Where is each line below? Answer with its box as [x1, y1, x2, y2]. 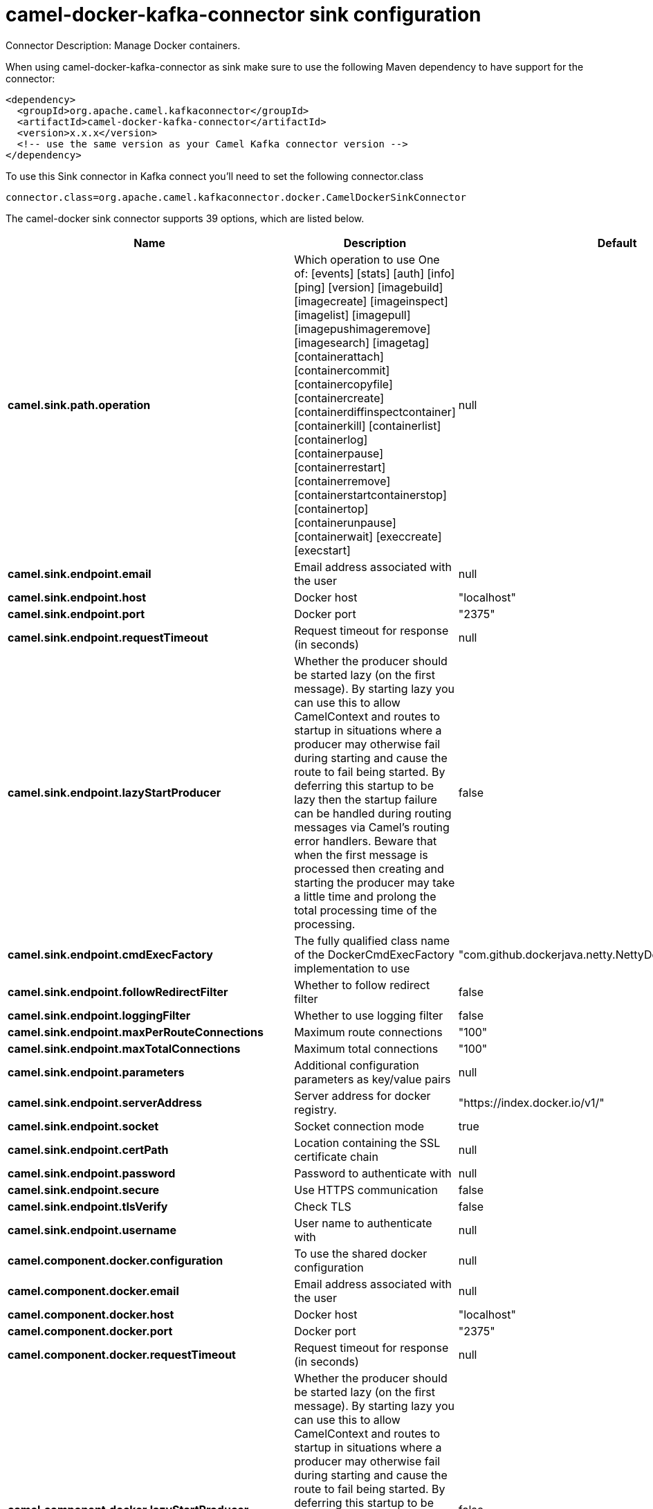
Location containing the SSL [294, 1135, 441, 1150]
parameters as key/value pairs [294, 1072, 451, 1086]
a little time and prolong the [294, 889, 436, 903]
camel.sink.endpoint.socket [8, 1119, 159, 1133]
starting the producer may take [294, 875, 455, 889]
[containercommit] [294, 363, 390, 377]
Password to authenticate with [294, 1166, 452, 1180]
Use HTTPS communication [294, 1182, 438, 1197]
